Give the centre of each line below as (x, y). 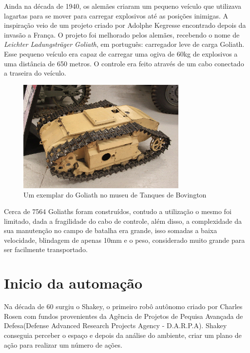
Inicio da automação (73, 283)
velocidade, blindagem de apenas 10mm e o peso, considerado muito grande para (125, 240)
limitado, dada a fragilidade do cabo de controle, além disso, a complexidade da (123, 221)
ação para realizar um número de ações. (63, 344)
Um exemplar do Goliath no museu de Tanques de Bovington (115, 195)
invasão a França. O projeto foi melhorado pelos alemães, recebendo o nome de (122, 34)
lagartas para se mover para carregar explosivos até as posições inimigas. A (116, 15)
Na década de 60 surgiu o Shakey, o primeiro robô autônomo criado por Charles (123, 306)
